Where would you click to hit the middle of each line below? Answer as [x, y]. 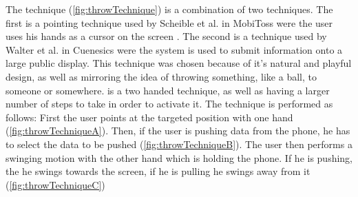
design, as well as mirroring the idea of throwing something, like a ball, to [161, 76]
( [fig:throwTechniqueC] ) [55, 184]
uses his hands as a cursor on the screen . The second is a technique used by [166, 36]
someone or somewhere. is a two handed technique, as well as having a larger [168, 90]
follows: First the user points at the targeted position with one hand [149, 117]
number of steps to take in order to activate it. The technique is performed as [169, 104]
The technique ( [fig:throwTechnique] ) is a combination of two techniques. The [169, 9]
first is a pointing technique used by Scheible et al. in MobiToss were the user [169, 22]
